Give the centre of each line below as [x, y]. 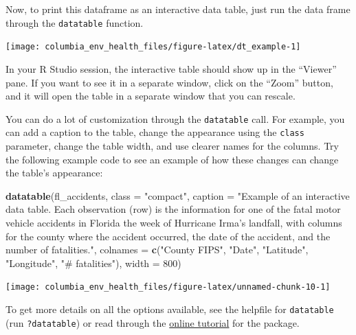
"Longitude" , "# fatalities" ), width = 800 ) [93, 263]
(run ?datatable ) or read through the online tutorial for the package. [153, 322]
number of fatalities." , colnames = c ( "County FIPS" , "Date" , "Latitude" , [157, 250]
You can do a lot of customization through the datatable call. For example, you [175, 118]
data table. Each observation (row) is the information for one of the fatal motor [173, 209]
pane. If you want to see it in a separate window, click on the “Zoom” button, [169, 82]
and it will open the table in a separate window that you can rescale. [151, 96]
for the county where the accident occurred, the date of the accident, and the [168, 236]
